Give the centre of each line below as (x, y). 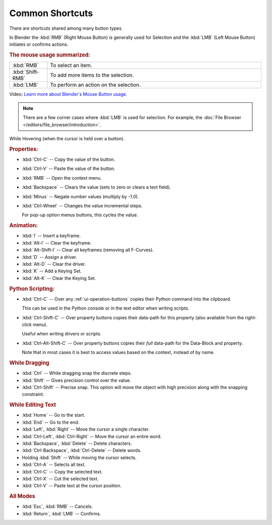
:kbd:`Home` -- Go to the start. (54, 415)
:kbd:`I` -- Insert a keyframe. (51, 236)
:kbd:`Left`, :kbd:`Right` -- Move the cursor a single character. (86, 429)
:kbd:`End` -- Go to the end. (51, 422)
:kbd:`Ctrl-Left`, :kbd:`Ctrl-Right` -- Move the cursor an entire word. (92, 436)
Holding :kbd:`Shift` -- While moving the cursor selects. (79, 457)
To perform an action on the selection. (95, 85)
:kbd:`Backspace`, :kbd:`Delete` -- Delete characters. (77, 443)
